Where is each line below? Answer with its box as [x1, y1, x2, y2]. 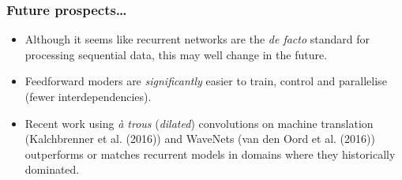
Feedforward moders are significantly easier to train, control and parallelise [24, 73, 387, 89]
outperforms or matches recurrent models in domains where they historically [24, 145, 396, 162]
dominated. [24, 161, 80, 178]
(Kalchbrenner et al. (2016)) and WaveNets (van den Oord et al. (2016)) [24, 130, 375, 147]
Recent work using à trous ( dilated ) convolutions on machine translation [24, 114, 374, 131]
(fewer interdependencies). [24, 88, 152, 104]
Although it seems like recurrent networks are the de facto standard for [24, 31, 370, 47]
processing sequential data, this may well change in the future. [24, 46, 328, 62]
